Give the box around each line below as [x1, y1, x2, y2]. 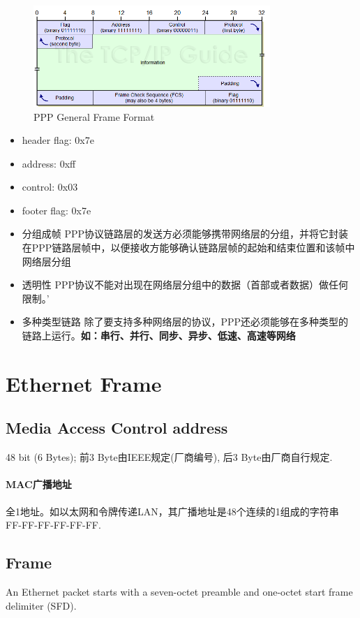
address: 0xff [22, 156, 76, 170]
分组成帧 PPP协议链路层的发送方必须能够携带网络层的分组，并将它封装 [22, 226, 349, 241]
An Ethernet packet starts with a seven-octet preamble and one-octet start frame [6, 584, 353, 598]
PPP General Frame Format [33, 109, 155, 124]
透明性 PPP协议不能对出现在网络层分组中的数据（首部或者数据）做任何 [22, 277, 349, 292]
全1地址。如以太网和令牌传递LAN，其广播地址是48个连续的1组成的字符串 [6, 503, 339, 518]
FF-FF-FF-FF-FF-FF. [6, 517, 101, 532]
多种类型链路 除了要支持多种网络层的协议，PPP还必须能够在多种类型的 [22, 314, 349, 329]
